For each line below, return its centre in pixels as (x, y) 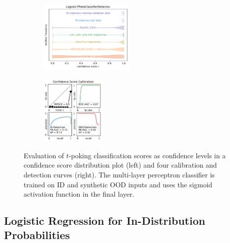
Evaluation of (44, 155)
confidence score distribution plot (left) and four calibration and (120, 165)
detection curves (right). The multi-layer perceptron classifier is (119, 174)
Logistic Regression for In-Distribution (105, 221)
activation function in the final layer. (79, 194)
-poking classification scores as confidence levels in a (147, 155)
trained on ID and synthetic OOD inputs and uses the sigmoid (118, 184)
